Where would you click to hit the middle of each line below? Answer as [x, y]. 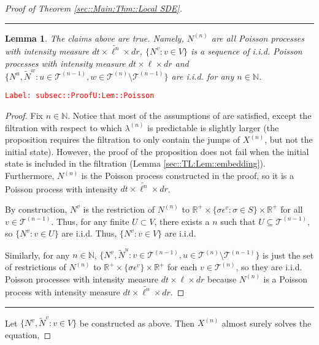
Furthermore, [30, 176]
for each [183, 267]
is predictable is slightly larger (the [213, 127]
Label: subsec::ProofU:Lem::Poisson [80, 96]
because [222, 279]
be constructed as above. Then [137, 323]
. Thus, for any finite [90, 221]
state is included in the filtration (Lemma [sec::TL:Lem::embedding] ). [135, 163]
